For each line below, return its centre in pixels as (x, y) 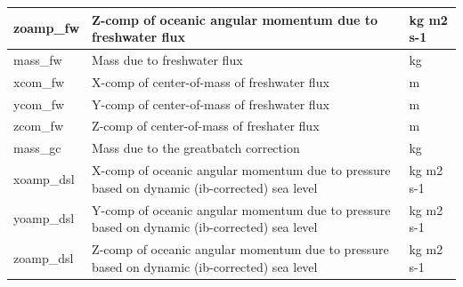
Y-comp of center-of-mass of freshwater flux (211, 104)
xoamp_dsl (44, 178)
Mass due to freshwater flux (167, 59)
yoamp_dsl (44, 218)
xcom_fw (39, 81)
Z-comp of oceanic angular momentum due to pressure (240, 249)
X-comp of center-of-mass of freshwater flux (211, 81)
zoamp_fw (47, 28)
